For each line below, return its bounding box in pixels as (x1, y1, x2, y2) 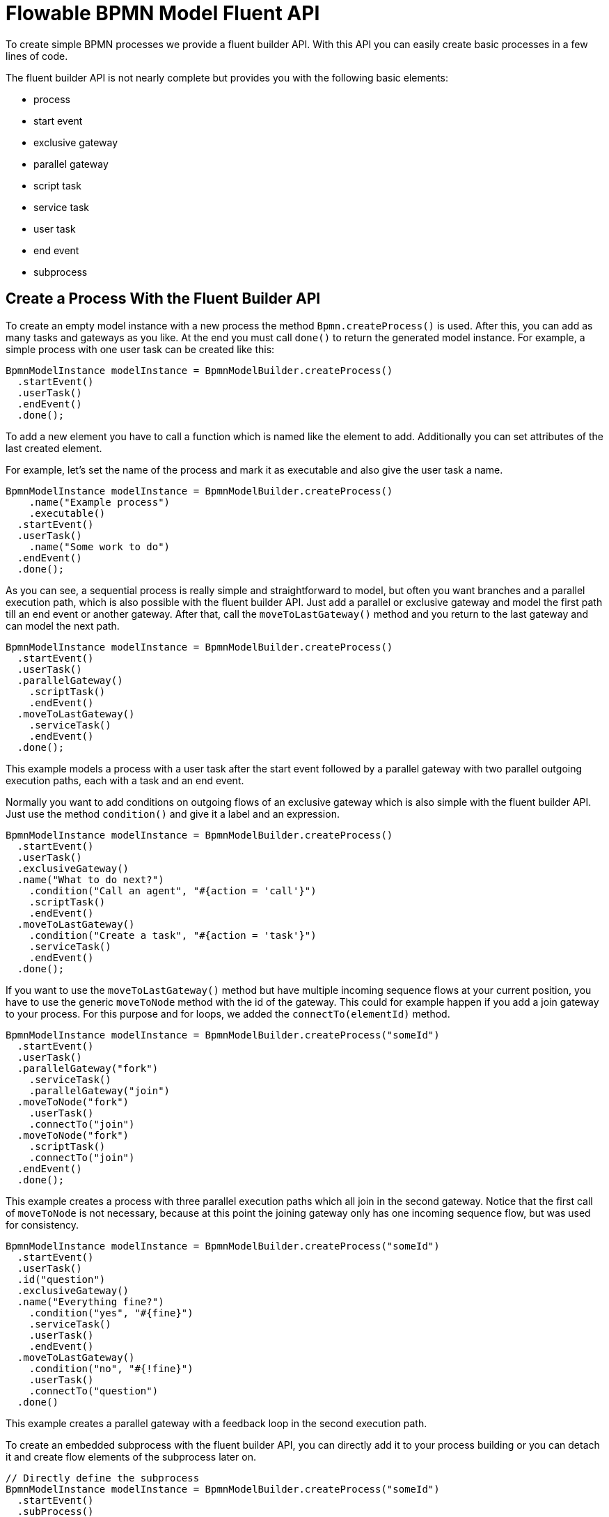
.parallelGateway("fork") (17, 1062, 159, 1074)
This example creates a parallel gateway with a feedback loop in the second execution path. (6, 1417, 427, 1429)
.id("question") (17, 1273, 106, 1285)
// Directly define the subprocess (6, 1472, 200, 1484)
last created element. (6, 442, 102, 454)
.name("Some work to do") (29, 540, 171, 552)
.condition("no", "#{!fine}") (29, 1362, 193, 1374)
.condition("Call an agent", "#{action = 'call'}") (29, 885, 317, 896)
